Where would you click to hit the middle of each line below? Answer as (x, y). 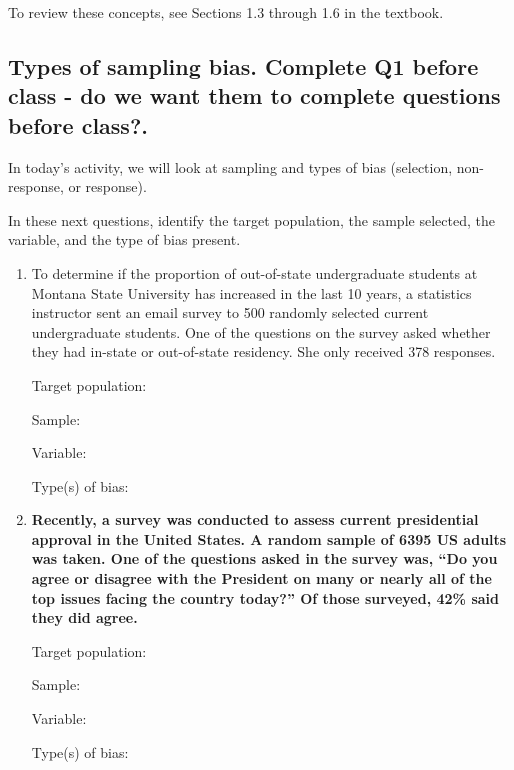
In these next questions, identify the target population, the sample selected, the (251, 219)
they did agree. (84, 617)
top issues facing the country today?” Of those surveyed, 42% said (265, 597)
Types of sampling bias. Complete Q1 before (243, 65)
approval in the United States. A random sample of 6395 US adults (269, 538)
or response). (107, 186)
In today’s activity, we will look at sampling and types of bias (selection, (230, 166)
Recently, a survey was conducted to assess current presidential (255, 519)
